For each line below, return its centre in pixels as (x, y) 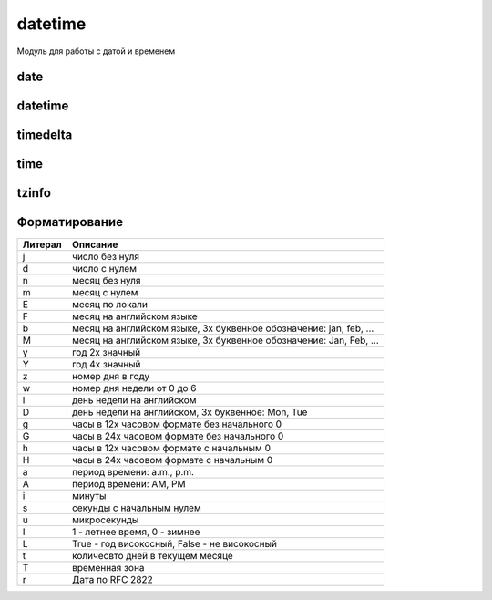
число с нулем (104, 268)
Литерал (42, 244)
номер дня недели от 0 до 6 (134, 388)
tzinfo (34, 193)
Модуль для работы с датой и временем (96, 51)
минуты (89, 495)
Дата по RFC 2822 (113, 579)
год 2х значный (106, 352)
